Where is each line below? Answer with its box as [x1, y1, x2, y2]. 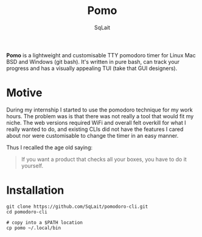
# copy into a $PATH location [6, 219, 83, 225]
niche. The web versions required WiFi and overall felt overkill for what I [6, 119, 186, 126]
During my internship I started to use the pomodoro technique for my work [6, 106, 193, 113]
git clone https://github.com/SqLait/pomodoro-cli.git [6, 203, 148, 210]
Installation [6, 183, 64, 197]
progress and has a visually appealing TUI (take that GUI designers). [6, 65, 178, 72]
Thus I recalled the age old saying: [6, 144, 93, 151]
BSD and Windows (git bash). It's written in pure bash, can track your [6, 58, 180, 65]
